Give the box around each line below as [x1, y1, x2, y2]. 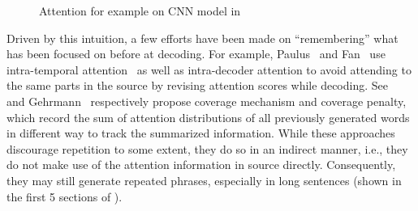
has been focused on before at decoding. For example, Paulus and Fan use [6, 45, 386, 62]
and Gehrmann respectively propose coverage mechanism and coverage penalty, [6, 92, 407, 109]
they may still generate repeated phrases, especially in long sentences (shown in [6, 171, 402, 188]
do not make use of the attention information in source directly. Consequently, [6, 156, 396, 173]
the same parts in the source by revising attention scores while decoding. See [6, 77, 388, 94]
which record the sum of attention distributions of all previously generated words [6, 108, 410, 125]
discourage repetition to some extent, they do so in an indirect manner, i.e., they [6, 140, 408, 157]
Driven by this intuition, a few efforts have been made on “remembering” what [6, 29, 399, 46]
